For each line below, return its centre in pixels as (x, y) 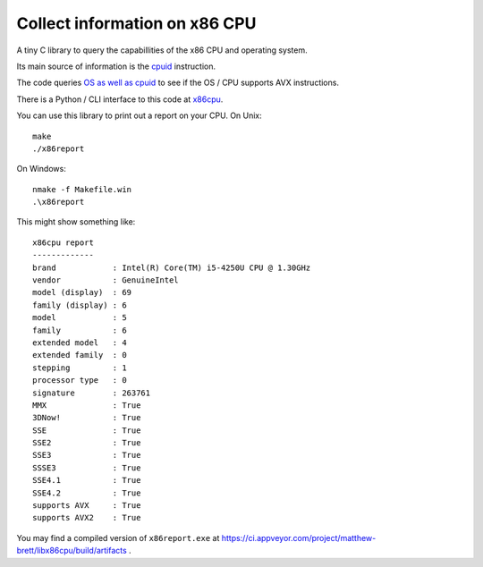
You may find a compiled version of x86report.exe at (118, 537)
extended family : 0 (80, 355)
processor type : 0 (80, 381)
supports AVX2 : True (87, 518)
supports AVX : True (87, 506)
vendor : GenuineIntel (106, 280)
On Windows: (41, 169)
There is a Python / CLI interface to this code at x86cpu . (120, 99)
